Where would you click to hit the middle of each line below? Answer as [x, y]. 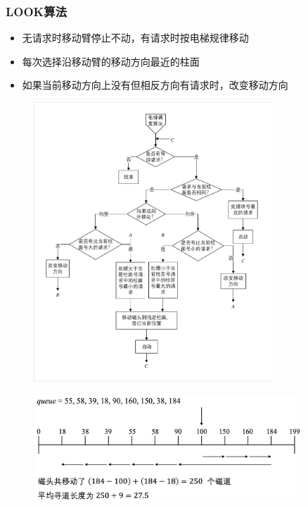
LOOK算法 [37, 11]
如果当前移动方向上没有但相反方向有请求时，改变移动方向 [155, 85]
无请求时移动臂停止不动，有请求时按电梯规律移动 [135, 38]
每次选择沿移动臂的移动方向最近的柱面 [111, 61]
